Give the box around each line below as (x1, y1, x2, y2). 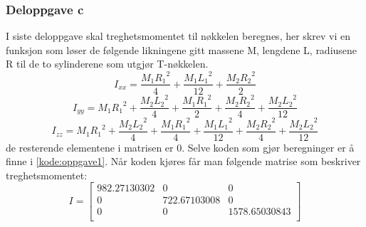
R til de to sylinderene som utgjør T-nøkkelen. (6, 56, 209, 71)
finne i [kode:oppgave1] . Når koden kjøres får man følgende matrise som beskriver (6, 154, 361, 169)
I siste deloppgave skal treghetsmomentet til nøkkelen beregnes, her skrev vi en (6, 28, 350, 43)
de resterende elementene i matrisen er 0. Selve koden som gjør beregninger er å (6, 139, 355, 154)
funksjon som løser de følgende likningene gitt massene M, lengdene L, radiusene (6, 42, 357, 57)
